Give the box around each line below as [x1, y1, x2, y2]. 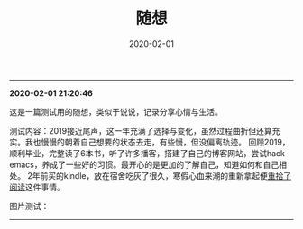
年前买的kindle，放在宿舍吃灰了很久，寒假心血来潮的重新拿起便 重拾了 [32, 170, 291, 181]
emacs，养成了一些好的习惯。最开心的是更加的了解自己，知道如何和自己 [9, 159, 280, 170]
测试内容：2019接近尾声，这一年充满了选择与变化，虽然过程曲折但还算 [9, 125, 272, 136]
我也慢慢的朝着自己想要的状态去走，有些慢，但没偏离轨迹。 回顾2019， [24, 137, 290, 147]
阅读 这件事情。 [9, 181, 65, 192]
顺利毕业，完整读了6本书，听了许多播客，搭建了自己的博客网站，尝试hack [9, 147, 286, 158]
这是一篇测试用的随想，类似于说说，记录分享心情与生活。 [9, 106, 223, 117]
